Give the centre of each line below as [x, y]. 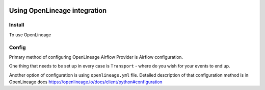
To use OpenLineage [30, 35]
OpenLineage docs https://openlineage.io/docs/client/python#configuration [86, 82]
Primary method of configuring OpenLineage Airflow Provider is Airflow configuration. [96, 57]
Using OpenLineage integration [58, 11]
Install [17, 25]
